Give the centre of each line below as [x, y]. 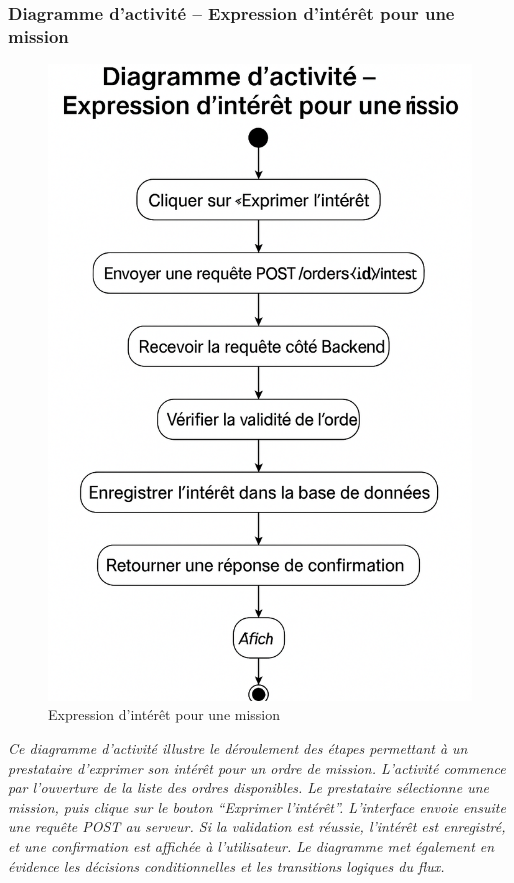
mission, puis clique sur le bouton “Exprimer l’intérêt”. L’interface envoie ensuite [257, 806]
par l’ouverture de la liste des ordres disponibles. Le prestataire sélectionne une [248, 787]
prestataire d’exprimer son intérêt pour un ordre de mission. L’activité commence [257, 767]
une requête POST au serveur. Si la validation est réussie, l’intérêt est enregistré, [257, 826]
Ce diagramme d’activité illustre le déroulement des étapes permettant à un [238, 747]
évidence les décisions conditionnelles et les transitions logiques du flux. [226, 865]
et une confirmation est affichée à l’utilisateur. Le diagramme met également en [251, 845]
